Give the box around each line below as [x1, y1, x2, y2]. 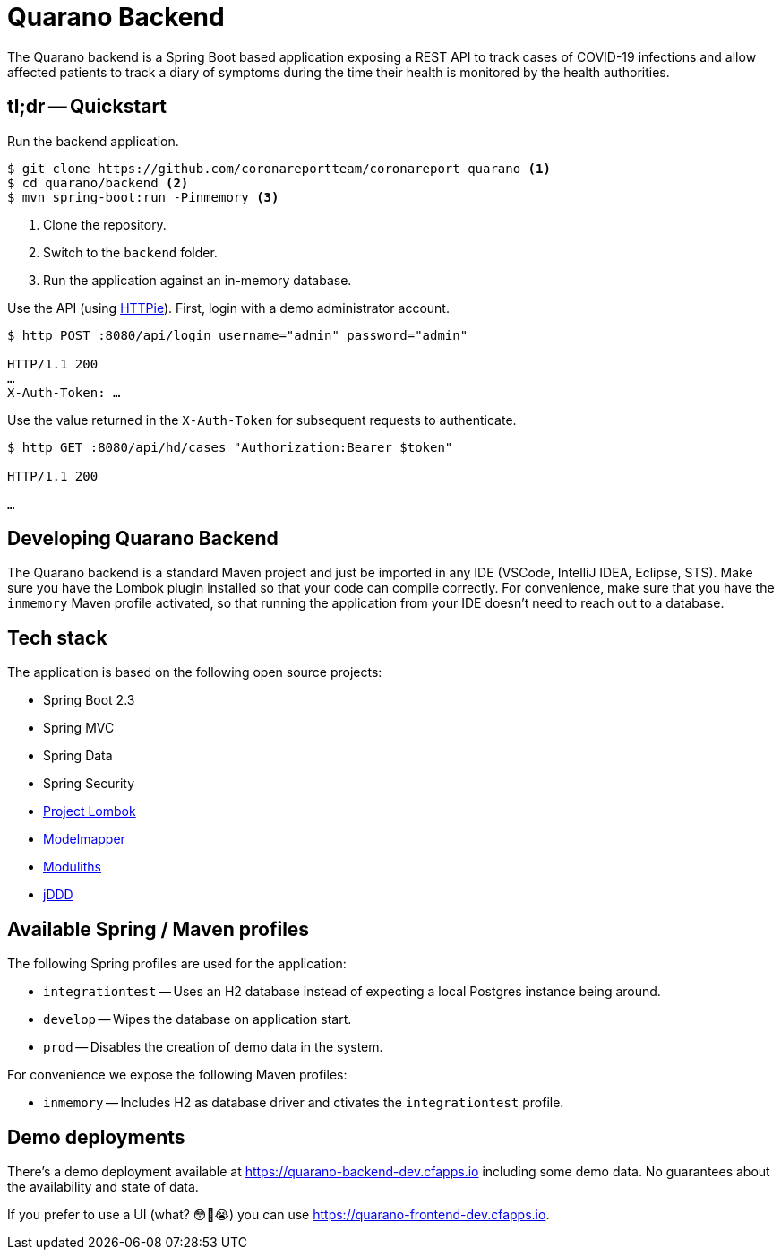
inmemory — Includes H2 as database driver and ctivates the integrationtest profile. [43, 1095, 564, 1111]
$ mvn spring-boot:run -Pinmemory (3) [7, 189, 279, 204]
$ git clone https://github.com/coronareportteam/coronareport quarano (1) [7, 160, 551, 176]
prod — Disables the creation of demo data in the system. [43, 1039, 383, 1055]
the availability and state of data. [7, 1178, 199, 1194]
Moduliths [43, 859, 101, 875]
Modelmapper [43, 831, 125, 847]
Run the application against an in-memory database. [43, 272, 352, 288]
